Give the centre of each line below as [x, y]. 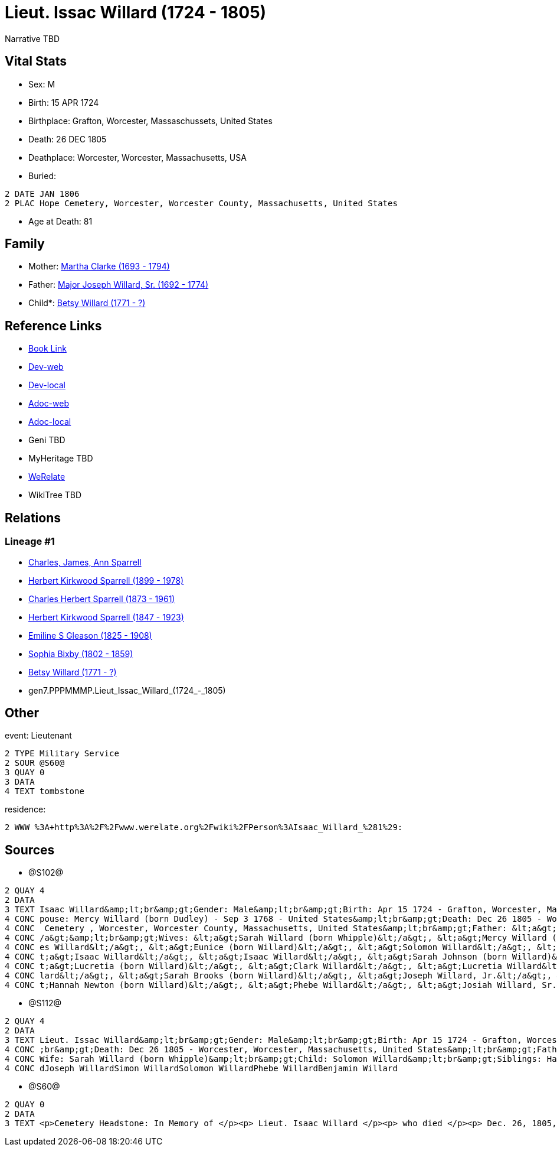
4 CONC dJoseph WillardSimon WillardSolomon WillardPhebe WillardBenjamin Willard [201, 1069]
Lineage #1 [30, 542]
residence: [25, 809]
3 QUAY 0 [25, 773]
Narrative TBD [32, 38]
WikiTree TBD [55, 495]
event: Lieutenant [38, 736]
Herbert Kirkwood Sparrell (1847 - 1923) [106, 617]
